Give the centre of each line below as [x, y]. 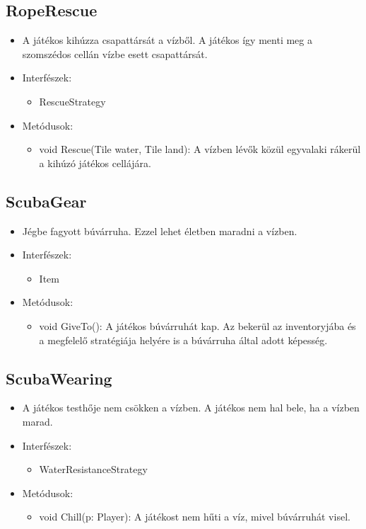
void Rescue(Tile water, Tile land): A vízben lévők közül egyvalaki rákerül [200, 149]
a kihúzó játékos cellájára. [95, 163]
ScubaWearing [59, 378]
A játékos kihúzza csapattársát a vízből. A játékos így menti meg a [167, 40]
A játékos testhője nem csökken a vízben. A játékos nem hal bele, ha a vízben [191, 408]
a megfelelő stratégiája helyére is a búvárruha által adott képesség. [183, 340]
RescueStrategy [72, 101]
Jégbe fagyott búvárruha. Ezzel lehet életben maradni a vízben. [160, 231]
